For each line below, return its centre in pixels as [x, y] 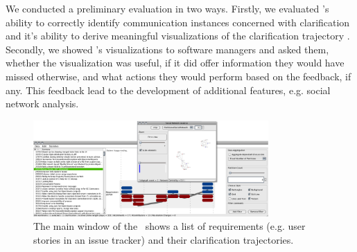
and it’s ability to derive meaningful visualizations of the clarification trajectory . [178, 36]
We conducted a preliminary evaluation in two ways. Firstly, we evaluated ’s [167, 8]
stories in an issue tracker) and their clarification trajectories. [164, 240]
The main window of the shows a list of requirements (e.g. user [169, 226]
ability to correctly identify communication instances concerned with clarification [178, 22]
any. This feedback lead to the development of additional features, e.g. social [168, 90]
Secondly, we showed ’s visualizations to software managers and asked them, [167, 49]
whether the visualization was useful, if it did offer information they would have [175, 63]
